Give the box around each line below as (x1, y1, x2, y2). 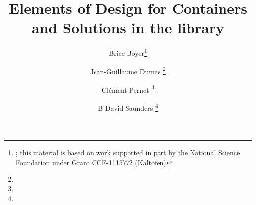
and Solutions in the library (32, 17, 224, 37)
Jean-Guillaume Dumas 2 (90, 65, 166, 76)
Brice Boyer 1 (109, 46, 147, 58)
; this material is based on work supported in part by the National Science (15, 147, 240, 158)
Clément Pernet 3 (101, 83, 155, 95)
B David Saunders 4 (98, 102, 158, 113)
